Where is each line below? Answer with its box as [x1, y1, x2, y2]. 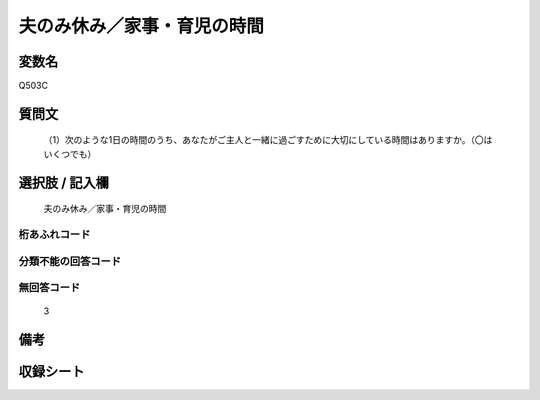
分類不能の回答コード [18, 254, 122, 268]
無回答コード [18, 281, 81, 295]
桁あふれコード [18, 228, 91, 242]
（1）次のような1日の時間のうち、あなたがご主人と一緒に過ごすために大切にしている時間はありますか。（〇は [43, 134, 493, 146]
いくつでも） [43, 148, 97, 160]
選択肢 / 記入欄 [18, 174, 110, 191]
